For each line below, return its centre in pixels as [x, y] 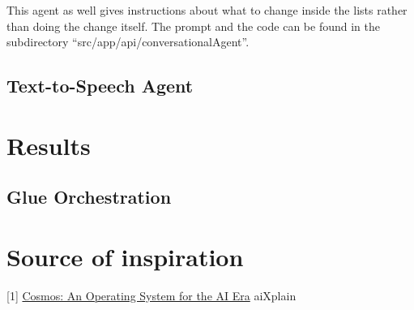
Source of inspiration [125, 256]
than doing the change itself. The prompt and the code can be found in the [193, 26]
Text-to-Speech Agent [100, 86]
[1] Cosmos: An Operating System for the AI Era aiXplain [152, 295]
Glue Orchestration [89, 197]
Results [49, 145]
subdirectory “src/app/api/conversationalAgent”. [128, 42]
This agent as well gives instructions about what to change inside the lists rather [207, 10]
